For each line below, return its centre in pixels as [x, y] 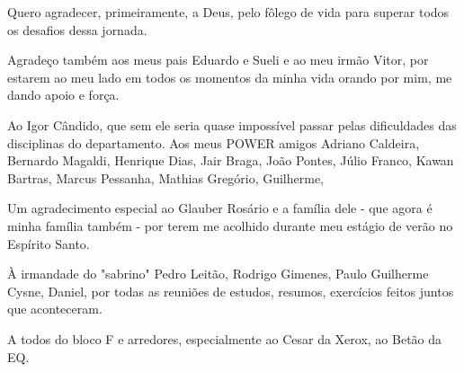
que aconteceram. [55, 309]
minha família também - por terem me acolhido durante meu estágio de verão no [230, 225]
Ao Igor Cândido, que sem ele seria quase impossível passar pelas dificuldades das [232, 124]
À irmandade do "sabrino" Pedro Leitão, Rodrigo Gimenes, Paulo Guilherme [218, 274]
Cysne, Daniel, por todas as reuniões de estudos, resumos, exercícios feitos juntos [231, 291]
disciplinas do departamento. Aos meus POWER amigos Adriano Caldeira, [214, 142]
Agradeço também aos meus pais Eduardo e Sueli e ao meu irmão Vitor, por [218, 60]
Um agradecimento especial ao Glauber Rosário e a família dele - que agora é [220, 208]
